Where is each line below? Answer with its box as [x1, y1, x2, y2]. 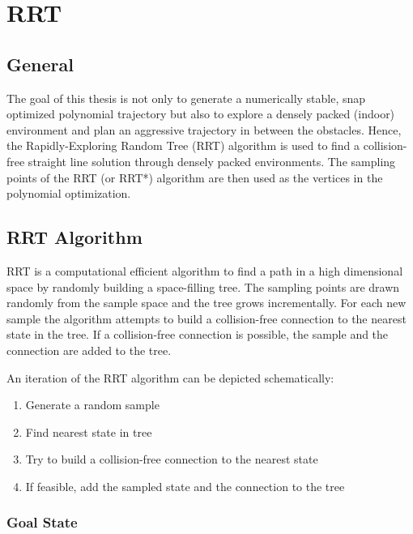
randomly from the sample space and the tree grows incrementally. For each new [6, 294, 407, 311]
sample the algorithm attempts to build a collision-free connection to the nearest [6, 310, 407, 327]
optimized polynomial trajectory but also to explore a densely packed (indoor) [6, 105, 395, 122]
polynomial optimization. [6, 185, 131, 202]
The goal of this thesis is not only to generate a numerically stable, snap [6, 89, 366, 106]
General [6, 51, 74, 76]
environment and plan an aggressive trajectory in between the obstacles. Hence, [6, 121, 402, 138]
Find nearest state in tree [25, 423, 152, 440]
